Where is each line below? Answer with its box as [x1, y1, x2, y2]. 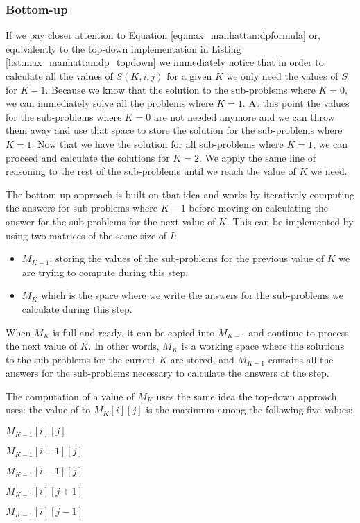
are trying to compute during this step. [22, 264, 189, 279]
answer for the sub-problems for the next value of [6, 214, 216, 228]
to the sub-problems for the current [6, 352, 156, 366]
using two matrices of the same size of [6, 228, 167, 242]
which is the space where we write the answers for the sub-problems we [41, 288, 343, 302]
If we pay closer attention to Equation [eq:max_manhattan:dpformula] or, [6, 28, 320, 42]
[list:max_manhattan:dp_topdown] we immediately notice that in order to [6, 55, 324, 69]
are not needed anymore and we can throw [153, 109, 335, 123]
